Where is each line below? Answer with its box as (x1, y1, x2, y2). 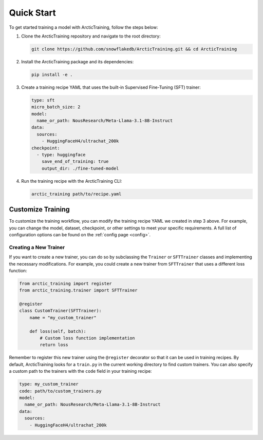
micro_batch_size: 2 (31, 104, 80, 110)
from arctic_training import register (19, 281, 112, 286)
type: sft (31, 97, 55, 103)
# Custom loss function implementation (39, 335, 135, 341)
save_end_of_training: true (41, 159, 109, 164)
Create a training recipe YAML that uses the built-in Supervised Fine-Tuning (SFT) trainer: (21, 84, 201, 90)
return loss (39, 342, 68, 348)
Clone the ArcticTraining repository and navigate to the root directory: (21, 33, 161, 39)
